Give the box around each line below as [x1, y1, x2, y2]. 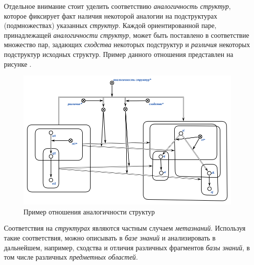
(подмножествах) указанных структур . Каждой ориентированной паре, [4, 20, 217, 30]
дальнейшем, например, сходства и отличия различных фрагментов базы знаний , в [4, 242, 250, 252]
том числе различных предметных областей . [4, 252, 138, 262]
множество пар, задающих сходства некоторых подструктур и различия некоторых [4, 39, 250, 50]
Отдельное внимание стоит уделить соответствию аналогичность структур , [4, 1, 231, 11]
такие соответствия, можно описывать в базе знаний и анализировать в [4, 232, 216, 242]
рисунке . [4, 58, 32, 69]
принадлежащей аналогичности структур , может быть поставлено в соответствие [4, 29, 249, 40]
